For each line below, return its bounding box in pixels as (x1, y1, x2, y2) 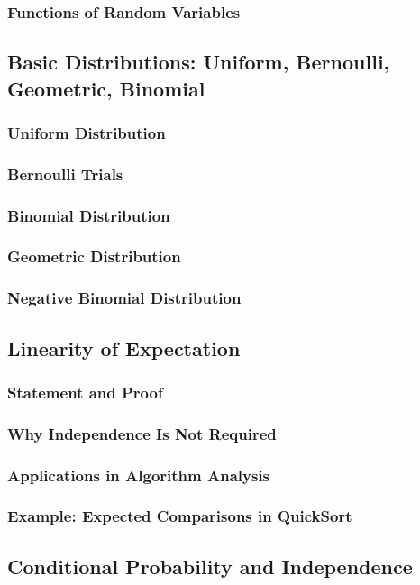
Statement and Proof (7, 380, 163, 403)
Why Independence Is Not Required (7, 422, 277, 444)
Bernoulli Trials (7, 162, 123, 185)
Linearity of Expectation (7, 334, 241, 361)
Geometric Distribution (7, 245, 181, 268)
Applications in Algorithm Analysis (7, 463, 270, 486)
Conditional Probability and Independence (7, 552, 413, 580)
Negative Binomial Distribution (7, 287, 242, 309)
